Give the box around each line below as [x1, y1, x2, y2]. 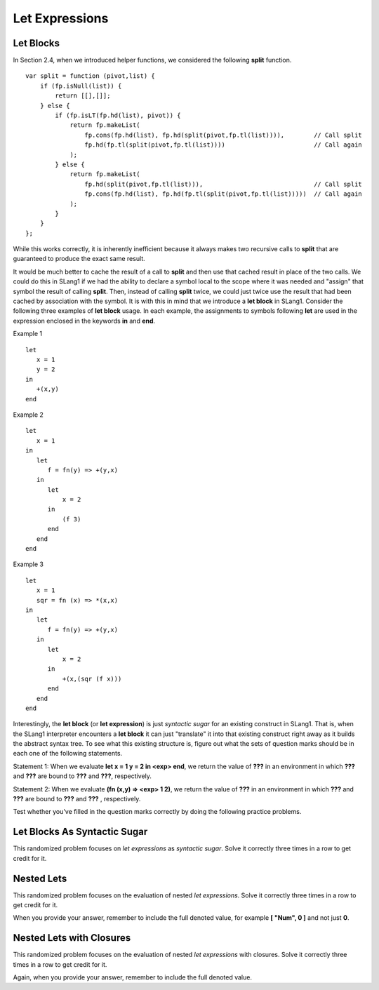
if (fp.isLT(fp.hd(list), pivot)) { [55, 112, 182, 119]
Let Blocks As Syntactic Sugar [13, 826, 148, 838]
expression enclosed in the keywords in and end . [13, 316, 156, 325]
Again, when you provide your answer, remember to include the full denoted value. [13, 973, 253, 982]
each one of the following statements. [13, 749, 123, 758]
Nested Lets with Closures [13, 932, 131, 944]
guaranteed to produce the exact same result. [13, 255, 145, 263]
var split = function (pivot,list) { [25, 72, 156, 80]
